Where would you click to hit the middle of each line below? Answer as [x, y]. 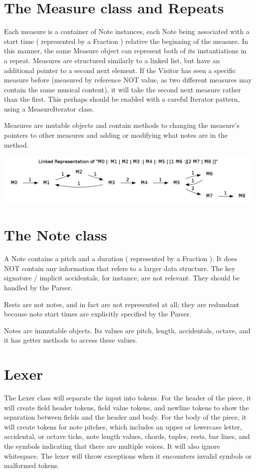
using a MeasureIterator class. [49, 108]
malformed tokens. [32, 465]
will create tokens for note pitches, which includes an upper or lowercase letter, [123, 426]
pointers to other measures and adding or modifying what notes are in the [116, 135]
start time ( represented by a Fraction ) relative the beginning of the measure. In [126, 41]
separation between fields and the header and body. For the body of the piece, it [125, 417]
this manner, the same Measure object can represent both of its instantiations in [125, 51]
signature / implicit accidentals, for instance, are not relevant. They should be [122, 278]
